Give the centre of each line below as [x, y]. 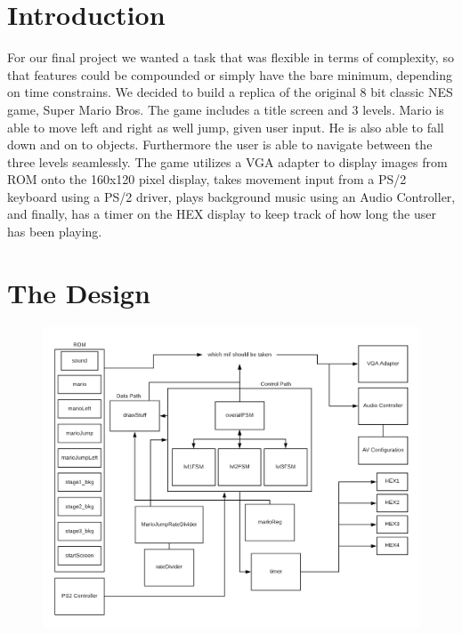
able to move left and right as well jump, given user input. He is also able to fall [226, 127]
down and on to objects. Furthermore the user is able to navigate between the [220, 144]
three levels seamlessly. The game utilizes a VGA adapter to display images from [227, 161]
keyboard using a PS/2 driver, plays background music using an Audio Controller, [231, 196]
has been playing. [55, 232]
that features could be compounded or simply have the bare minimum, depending [230, 74]
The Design [79, 292]
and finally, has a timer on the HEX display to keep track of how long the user [222, 214]
